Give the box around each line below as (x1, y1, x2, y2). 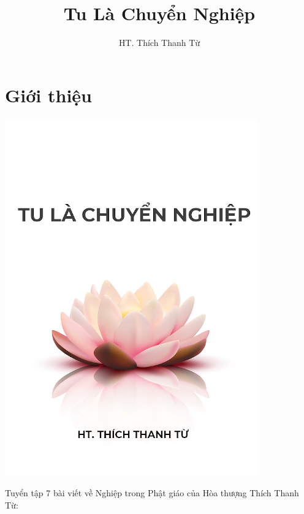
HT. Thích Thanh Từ (118, 36, 200, 49)
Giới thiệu (5, 82, 92, 107)
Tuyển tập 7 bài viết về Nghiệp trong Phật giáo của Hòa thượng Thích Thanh (5, 486, 299, 499)
